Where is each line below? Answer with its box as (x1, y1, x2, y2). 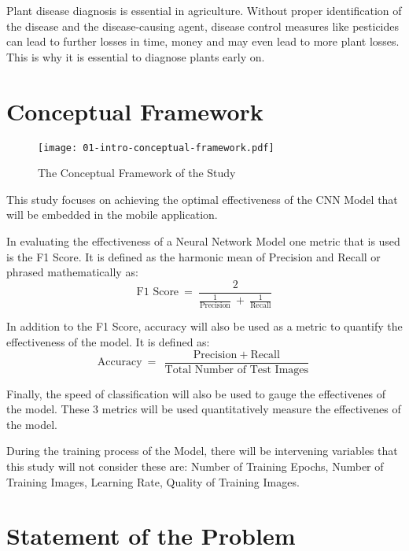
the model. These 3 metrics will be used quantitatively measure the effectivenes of (6, 401, 401, 417)
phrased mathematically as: (6, 264, 138, 280)
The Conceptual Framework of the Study (38, 165, 236, 181)
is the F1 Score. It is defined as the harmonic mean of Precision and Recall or (6, 248, 381, 264)
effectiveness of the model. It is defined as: (6, 334, 210, 350)
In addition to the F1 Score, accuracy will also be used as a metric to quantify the (6, 318, 403, 335)
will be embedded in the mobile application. (6, 206, 218, 223)
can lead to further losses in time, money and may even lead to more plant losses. (6, 33, 400, 50)
